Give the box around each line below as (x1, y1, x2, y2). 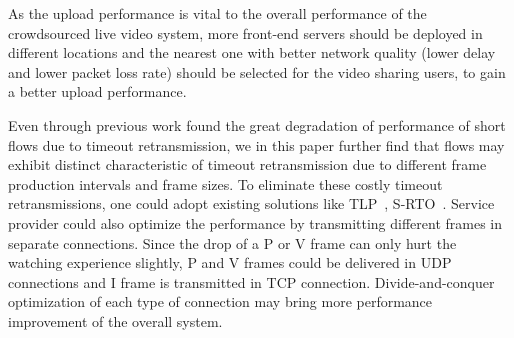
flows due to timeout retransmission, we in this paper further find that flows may (8, 134, 505, 155)
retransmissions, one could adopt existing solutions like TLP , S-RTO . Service (8, 193, 495, 214)
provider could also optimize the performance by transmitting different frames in (8, 212, 503, 233)
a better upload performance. (8, 81, 187, 102)
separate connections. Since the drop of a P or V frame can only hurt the (8, 232, 457, 253)
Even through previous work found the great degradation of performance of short (8, 114, 506, 135)
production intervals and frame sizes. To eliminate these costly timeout (8, 173, 443, 194)
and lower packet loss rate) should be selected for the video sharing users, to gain (8, 61, 506, 82)
